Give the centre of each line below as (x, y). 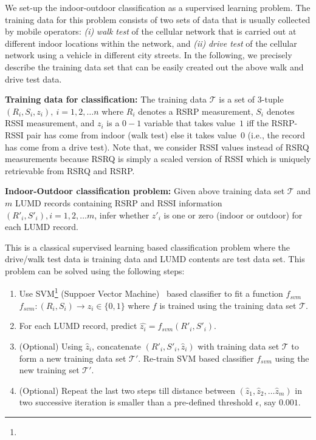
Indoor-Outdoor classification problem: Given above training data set (145, 191)
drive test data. (33, 79)
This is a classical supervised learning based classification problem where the (148, 247)
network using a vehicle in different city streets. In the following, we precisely (149, 55)
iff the (257, 123)
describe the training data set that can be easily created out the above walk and (154, 66)
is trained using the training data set (228, 305)
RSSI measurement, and (50, 123)
